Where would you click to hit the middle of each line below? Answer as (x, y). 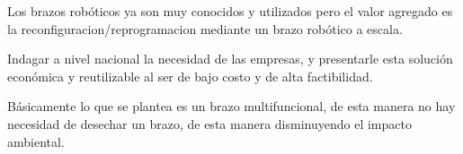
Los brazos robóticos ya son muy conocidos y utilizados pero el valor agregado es (230, 11)
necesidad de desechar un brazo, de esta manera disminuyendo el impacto (209, 123)
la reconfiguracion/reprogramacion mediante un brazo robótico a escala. (205, 28)
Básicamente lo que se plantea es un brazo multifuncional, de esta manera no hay (231, 106)
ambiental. (36, 141)
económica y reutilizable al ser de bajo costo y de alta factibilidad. (190, 76)
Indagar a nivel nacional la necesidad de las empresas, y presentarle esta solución (230, 59)
